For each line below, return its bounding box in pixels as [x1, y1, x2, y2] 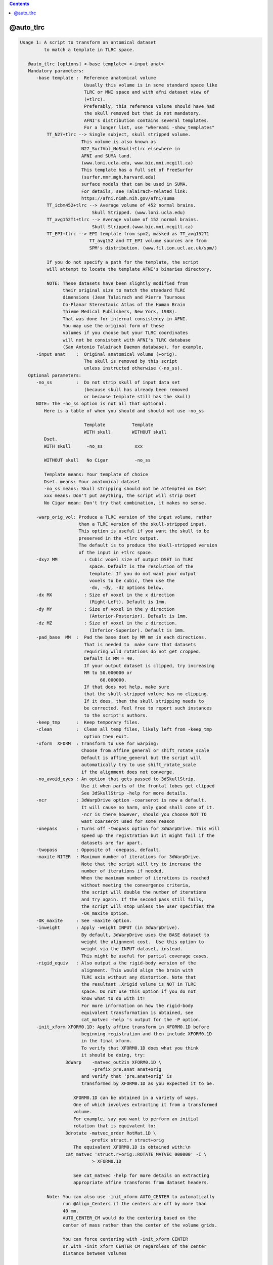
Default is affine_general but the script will [81, 754, 202, 761]
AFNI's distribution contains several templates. [83, 117, 210, 123]
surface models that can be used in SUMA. [81, 181, 188, 187]
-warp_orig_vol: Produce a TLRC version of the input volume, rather [36, 514, 212, 520]
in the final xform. [81, 1038, 132, 1044]
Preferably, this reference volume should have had [83, 103, 215, 109]
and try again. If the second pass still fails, [81, 896, 204, 902]
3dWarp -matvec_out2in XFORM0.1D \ [65, 1059, 162, 1065]
